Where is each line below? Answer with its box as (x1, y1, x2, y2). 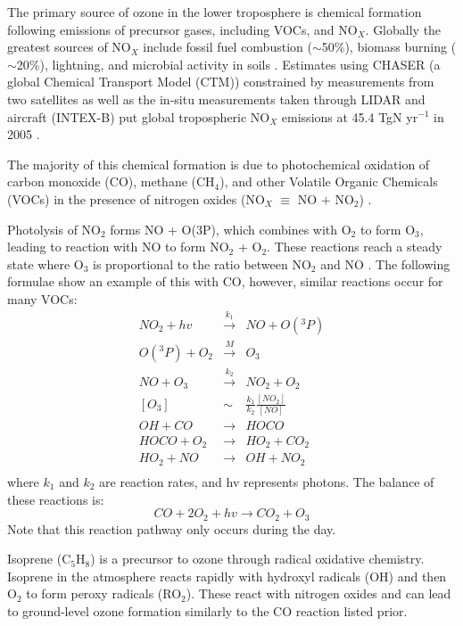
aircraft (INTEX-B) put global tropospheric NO (7, 107, 270, 126)
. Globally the (365, 20, 442, 38)
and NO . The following (320, 254, 451, 273)
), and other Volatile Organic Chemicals (219, 172, 438, 191)
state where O (7, 254, 84, 273)
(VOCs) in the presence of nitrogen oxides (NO (7, 189, 265, 208)
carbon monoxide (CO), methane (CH (7, 172, 215, 191)
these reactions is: (7, 490, 104, 508)
